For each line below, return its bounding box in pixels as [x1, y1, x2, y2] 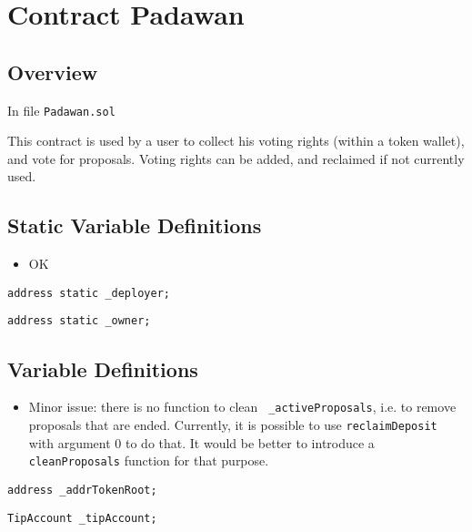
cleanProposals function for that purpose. [28, 451, 269, 470]
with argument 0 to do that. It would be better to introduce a [28, 433, 375, 452]
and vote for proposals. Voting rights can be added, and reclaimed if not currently [7, 148, 465, 168]
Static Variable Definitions [7, 211, 262, 240]
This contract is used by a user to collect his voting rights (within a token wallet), [7, 131, 465, 150]
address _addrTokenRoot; [7, 483, 157, 496]
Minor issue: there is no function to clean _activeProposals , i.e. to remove [28, 397, 457, 416]
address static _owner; [7, 314, 151, 328]
